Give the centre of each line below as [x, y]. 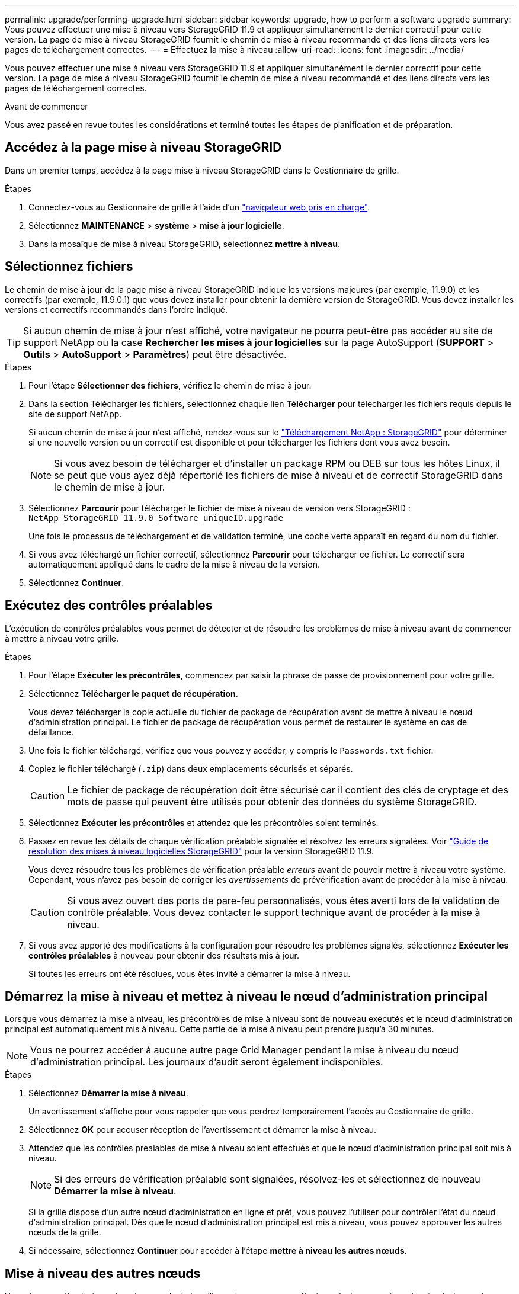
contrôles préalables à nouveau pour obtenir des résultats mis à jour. [164, 955]
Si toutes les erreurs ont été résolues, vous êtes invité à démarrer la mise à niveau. [190, 973]
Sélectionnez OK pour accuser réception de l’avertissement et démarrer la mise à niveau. [203, 1130]
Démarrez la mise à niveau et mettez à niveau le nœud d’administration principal [246, 996]
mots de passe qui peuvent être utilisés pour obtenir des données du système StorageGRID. [272, 801]
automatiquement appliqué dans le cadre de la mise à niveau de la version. [174, 564]
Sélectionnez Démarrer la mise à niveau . [108, 1093]
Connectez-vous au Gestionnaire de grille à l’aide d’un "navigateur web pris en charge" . [199, 207]
